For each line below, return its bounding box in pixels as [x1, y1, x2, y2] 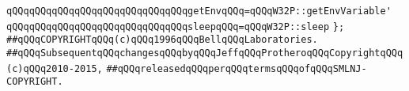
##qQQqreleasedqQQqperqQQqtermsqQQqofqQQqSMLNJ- [106, 63, 367, 74]
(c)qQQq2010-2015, [6, 63, 103, 74]
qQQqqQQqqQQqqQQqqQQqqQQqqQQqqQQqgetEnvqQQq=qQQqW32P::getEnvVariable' [6, 6, 392, 17]
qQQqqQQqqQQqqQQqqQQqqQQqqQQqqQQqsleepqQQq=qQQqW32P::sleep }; [6, 21, 345, 32]
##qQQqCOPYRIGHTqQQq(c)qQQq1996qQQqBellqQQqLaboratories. [6, 34, 318, 46]
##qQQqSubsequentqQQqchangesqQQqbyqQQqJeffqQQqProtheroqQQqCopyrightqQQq [6, 47, 403, 59]
